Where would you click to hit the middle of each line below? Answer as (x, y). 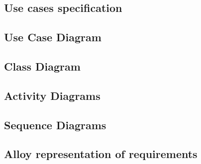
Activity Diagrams (52, 95)
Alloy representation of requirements (101, 154)
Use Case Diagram (53, 37)
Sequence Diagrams (55, 124)
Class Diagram (42, 66)
